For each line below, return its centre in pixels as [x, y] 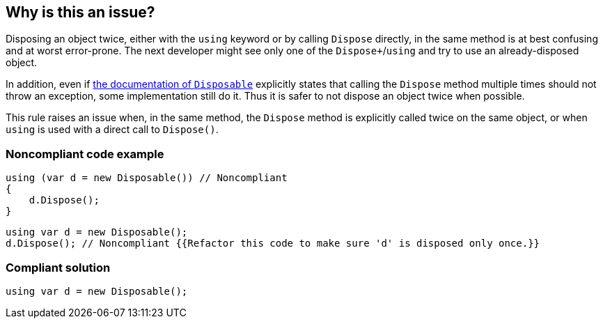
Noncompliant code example [85, 154]
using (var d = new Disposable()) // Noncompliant [147, 178]
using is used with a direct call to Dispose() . [112, 130]
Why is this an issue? [80, 12]
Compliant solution [58, 267]
